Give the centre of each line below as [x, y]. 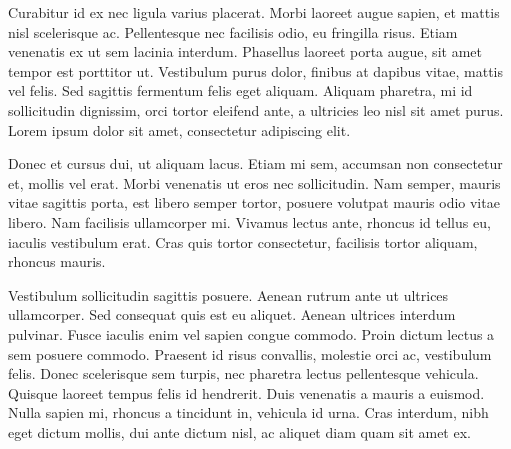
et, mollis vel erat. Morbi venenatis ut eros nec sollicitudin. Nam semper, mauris [254, 182]
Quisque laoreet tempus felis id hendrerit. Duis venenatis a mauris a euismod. [246, 392]
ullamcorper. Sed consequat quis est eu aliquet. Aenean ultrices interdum [232, 314]
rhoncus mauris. [57, 261]
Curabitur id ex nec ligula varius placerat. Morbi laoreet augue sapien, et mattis [254, 12]
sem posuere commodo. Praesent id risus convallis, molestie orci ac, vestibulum [250, 353]
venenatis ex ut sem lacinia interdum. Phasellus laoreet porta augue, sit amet [245, 51]
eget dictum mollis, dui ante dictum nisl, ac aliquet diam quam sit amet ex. [239, 431]
